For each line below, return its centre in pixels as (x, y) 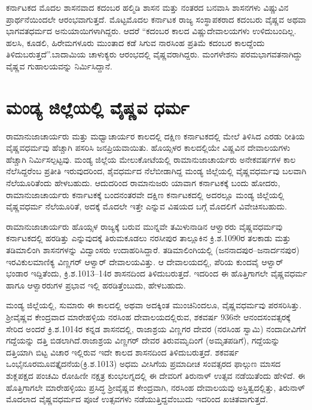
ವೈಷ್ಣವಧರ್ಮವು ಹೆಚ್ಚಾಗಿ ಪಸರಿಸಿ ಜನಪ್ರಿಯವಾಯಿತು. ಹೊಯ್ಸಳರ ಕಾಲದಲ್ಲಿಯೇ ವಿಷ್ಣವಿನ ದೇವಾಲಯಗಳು (148, 148)
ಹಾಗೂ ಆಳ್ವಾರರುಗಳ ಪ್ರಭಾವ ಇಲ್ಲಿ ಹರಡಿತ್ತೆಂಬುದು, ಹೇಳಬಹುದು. (96, 285)
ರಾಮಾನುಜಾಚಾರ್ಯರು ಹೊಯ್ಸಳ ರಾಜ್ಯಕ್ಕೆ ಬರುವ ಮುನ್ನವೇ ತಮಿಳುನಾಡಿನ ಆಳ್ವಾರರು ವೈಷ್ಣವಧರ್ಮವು (144, 226)
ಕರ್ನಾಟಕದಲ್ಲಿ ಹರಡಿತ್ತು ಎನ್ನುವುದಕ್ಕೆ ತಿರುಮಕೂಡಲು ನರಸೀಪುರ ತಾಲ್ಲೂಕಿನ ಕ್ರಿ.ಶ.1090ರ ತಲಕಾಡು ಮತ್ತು (149, 238)
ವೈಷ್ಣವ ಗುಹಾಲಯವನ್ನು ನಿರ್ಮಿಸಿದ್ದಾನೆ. (59, 66)
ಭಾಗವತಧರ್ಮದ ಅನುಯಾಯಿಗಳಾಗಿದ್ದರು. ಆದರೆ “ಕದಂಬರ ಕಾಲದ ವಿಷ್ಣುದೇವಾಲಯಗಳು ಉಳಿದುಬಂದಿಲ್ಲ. (151, 31)
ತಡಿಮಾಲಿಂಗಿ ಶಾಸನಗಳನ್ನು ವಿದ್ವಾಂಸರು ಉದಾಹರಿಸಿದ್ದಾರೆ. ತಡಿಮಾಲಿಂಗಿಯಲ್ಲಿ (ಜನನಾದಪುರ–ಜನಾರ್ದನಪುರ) (153, 250)
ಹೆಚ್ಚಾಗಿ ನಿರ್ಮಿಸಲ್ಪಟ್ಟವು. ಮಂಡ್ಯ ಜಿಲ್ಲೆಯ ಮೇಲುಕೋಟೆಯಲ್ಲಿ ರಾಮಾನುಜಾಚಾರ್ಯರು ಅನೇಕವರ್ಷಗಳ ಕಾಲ (151, 159)
